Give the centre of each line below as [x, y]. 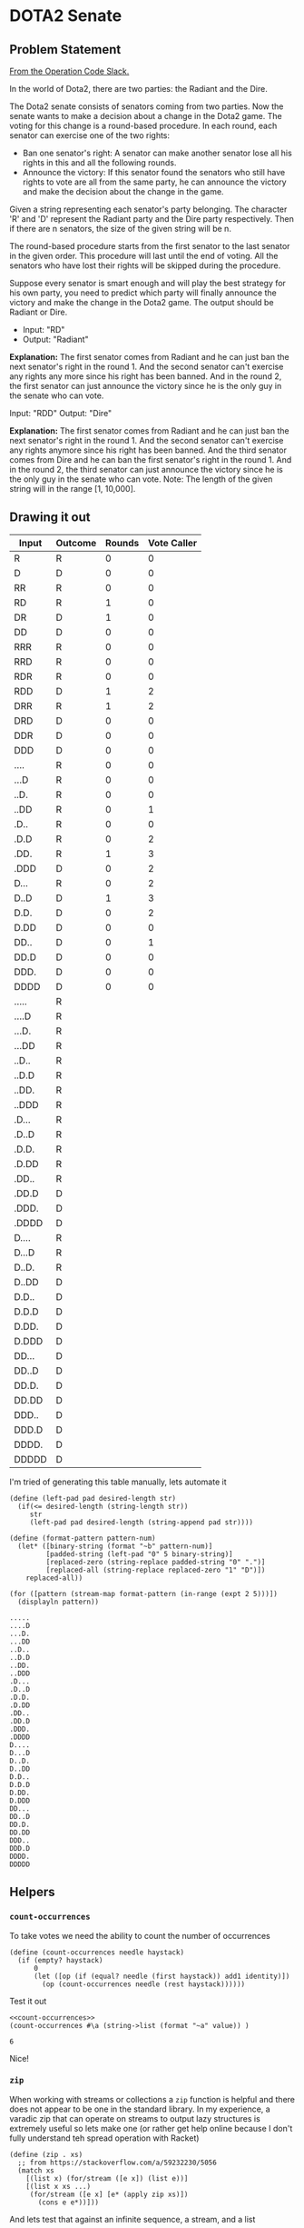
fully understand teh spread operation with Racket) [104, 2138]
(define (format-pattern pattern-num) [83, 1538]
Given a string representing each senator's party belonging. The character [148, 209]
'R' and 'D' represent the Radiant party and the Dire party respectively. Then [152, 219]
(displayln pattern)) [59, 1602]
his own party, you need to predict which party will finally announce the [143, 293]
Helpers [32, 1892]
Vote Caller [173, 543]
